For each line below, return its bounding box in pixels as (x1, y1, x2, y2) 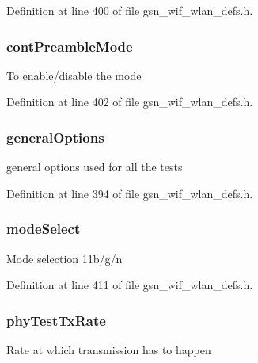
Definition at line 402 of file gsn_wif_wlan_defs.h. (6, 94, 253, 110)
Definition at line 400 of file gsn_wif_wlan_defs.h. (6, 2, 253, 18)
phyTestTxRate (6, 310, 106, 330)
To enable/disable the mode (6, 67, 142, 83)
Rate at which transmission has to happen (6, 342, 211, 358)
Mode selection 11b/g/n (6, 250, 123, 266)
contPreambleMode (6, 36, 133, 55)
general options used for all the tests (6, 159, 183, 175)
